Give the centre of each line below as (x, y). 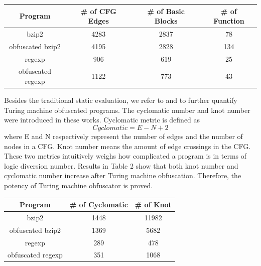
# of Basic (166, 11)
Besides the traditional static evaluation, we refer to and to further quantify (121, 100)
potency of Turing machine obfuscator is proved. (79, 185)
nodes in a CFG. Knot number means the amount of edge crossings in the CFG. (127, 146)
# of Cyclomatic (99, 204)
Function (229, 21)
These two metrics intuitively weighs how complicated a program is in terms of (125, 156)
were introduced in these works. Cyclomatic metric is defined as (102, 120)
